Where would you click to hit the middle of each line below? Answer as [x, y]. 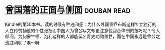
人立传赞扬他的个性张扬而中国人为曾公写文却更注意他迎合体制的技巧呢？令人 [82, 30]
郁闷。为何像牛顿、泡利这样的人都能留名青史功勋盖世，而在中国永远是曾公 [80, 36]
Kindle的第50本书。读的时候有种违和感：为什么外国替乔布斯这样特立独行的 [81, 24]
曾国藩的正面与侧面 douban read [68, 10]
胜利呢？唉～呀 [24, 42]
